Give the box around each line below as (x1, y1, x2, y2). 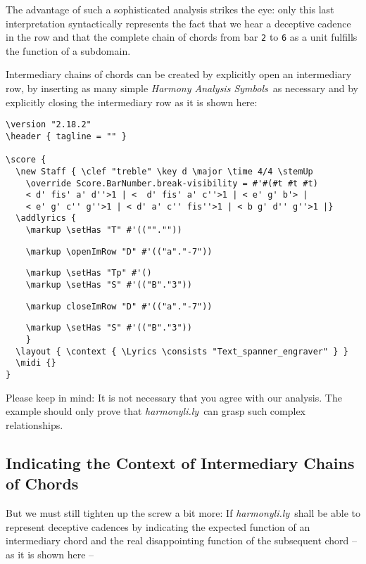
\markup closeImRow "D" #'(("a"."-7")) (25, 301, 213, 312)
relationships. (6, 417, 63, 432)
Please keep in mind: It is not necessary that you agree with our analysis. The (6, 390, 342, 404)
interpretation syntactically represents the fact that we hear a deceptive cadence (6, 15, 351, 30)
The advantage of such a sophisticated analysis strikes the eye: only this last (6, 2, 334, 16)
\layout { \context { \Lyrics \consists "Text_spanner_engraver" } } (15, 346, 348, 357)
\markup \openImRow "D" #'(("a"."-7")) (25, 246, 213, 257)
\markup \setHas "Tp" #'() (25, 268, 152, 278)
